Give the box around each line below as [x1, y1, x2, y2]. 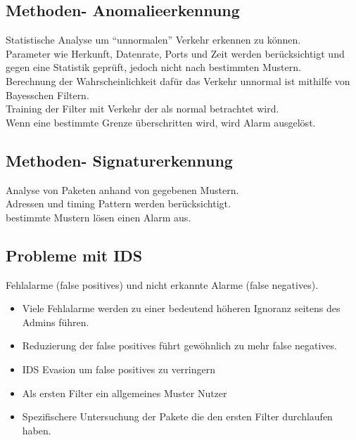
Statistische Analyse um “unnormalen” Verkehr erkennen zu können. [6, 32, 301, 47]
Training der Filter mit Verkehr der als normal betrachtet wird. [6, 101, 279, 116]
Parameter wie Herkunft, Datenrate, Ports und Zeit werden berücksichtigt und [6, 46, 345, 60]
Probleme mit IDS [6, 244, 143, 266]
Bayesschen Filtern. [6, 87, 89, 102]
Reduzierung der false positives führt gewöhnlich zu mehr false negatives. [22, 338, 337, 353]
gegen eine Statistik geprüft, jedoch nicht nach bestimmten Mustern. [6, 60, 301, 75]
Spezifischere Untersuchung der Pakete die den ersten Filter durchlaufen [22, 409, 333, 424]
